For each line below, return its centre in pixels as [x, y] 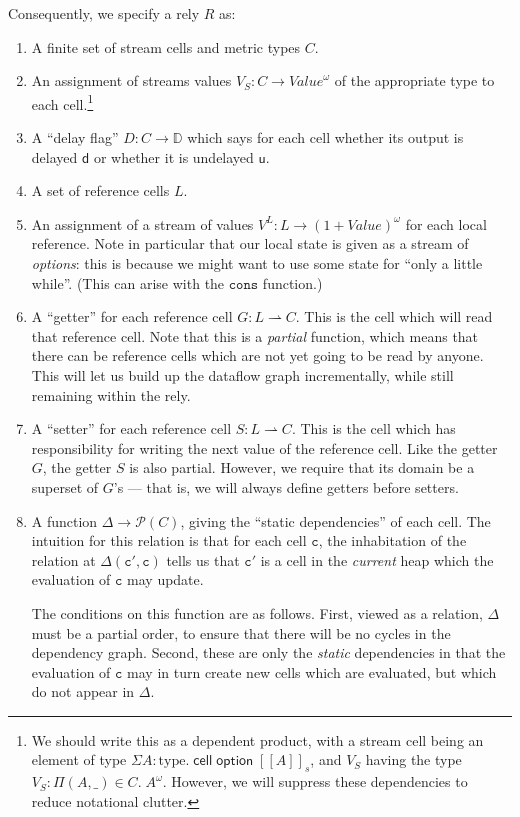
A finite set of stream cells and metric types [166, 46]
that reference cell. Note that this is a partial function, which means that [255, 335]
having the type [413, 759]
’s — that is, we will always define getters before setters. [286, 486]
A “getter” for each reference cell [132, 316]
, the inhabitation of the [392, 540]
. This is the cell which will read [394, 316]
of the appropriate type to [414, 80]
